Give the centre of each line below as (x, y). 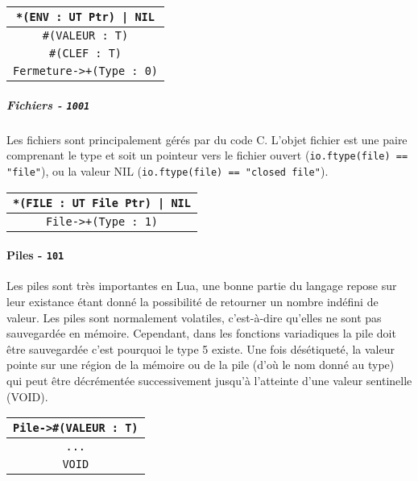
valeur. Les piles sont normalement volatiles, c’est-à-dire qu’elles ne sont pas (194, 317)
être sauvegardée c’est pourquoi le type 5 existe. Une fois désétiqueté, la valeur (201, 348)
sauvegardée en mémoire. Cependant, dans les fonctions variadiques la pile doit (201, 333)
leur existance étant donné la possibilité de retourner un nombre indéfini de (192, 301)
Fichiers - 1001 (48, 104)
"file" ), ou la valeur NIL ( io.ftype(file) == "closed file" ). (168, 170)
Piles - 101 (35, 255)
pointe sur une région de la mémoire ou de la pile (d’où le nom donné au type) (201, 365)
